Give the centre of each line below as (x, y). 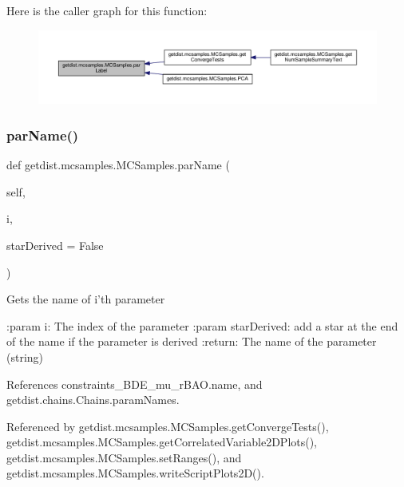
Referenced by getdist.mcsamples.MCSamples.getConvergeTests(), (168, 426)
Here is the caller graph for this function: (107, 10)
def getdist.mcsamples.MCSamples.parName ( (118, 165)
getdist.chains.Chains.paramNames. (93, 400)
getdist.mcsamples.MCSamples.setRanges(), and (124, 457)
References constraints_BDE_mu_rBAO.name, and (135, 384)
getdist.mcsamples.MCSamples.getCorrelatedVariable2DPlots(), (162, 442)
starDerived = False (55, 245)
